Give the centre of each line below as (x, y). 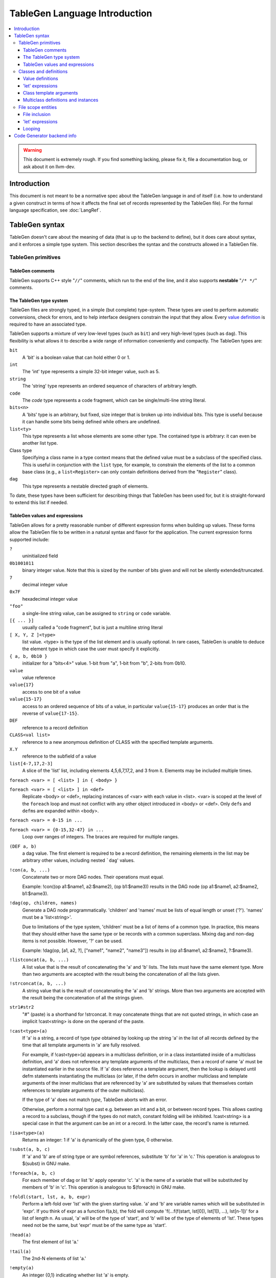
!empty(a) (22, 1268)
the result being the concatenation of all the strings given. (83, 998)
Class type (21, 450)
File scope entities (38, 107)
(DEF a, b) (23, 846)
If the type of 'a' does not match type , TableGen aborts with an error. (95, 1100)
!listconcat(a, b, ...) (39, 960)
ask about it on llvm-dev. (49, 167)
